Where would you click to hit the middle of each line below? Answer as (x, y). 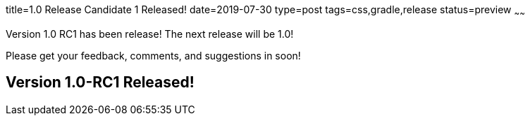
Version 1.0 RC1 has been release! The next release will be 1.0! (150, 34)
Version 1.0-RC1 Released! (100, 83)
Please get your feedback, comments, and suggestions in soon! (153, 55)
